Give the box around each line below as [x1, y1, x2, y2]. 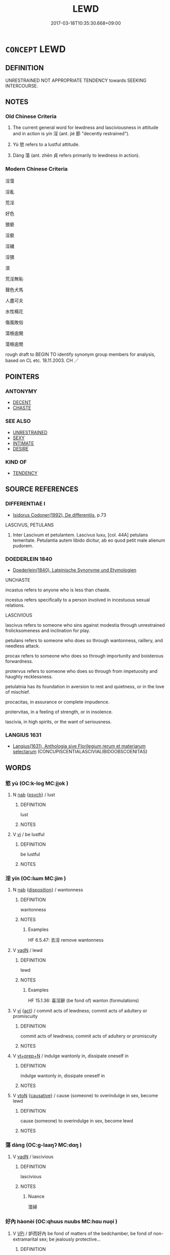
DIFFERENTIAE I [5, 500, 45, 507]
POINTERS [5, 372, 40, 381]
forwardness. [5, 658, 33, 664]
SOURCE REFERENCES [5, 485, 79, 494]
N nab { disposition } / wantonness [12, 887, 83, 893]
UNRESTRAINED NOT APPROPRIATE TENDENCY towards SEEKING [5, 77, 147, 83]
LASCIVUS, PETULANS [5, 522, 54, 528]
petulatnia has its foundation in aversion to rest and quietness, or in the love [5, 684, 165, 689]
